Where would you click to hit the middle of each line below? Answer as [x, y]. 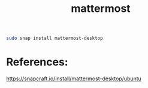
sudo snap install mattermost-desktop [55, 38]
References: [37, 62]
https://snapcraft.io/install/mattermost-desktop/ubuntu [74, 78]
